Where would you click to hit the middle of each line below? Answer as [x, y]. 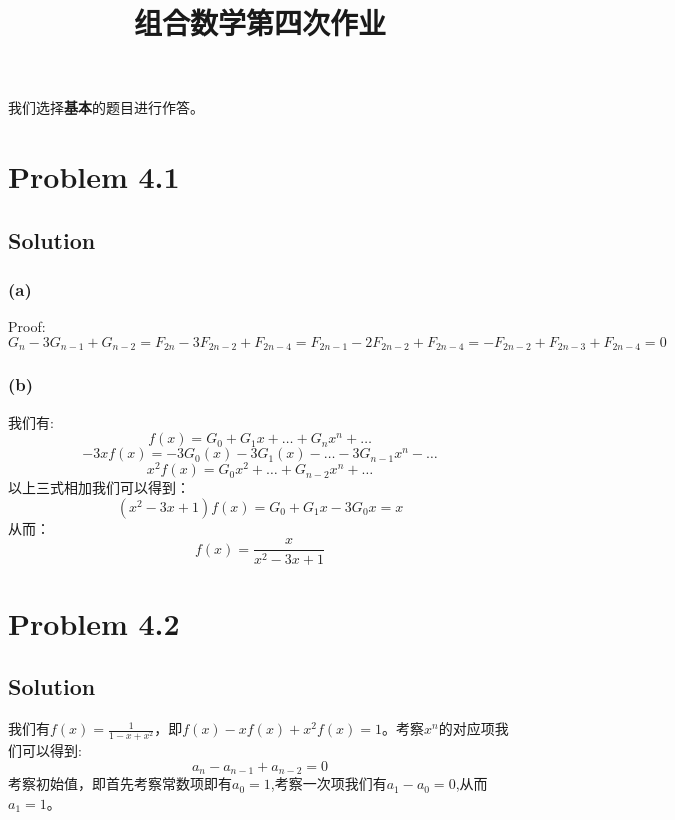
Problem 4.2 [94, 622]
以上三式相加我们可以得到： [99, 487]
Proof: [27, 326]
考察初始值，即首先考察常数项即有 [120, 783]
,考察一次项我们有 [328, 783]
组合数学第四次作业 [259, 22]
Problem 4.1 [94, 176]
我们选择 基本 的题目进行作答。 [106, 107]
